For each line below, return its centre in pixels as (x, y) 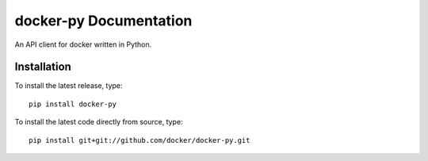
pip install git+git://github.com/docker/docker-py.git (139, 140)
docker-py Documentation (103, 21)
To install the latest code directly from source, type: (99, 122)
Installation (43, 67)
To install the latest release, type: (69, 86)
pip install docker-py (73, 104)
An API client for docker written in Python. (83, 44)
